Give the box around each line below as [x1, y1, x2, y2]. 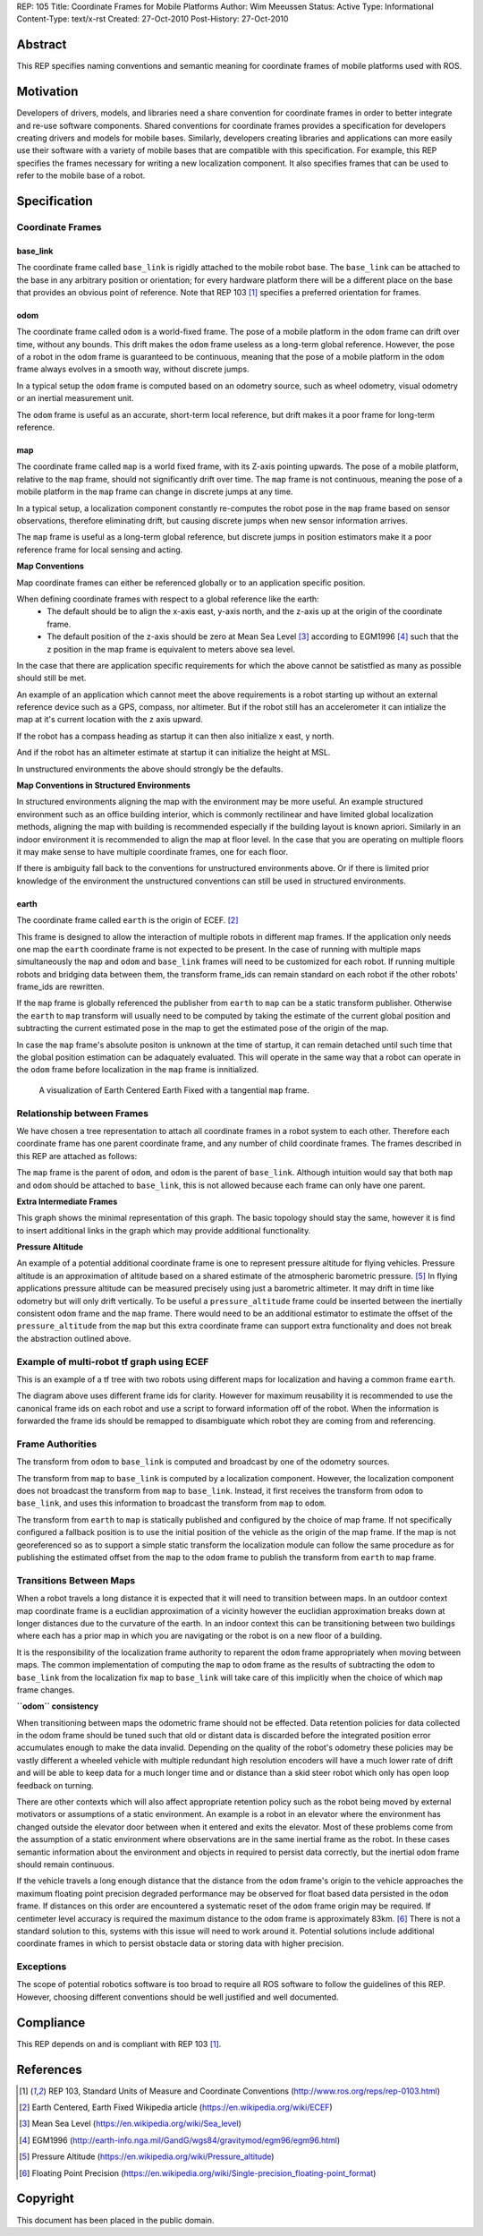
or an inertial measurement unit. [16, 393, 134, 404]
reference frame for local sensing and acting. [16, 544, 183, 555]
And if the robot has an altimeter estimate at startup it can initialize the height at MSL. [16, 747, 331, 758]
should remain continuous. [16, 1858, 115, 1870]
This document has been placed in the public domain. [16, 2215, 215, 2225]
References [16, 2061, 82, 2077]
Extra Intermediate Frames [16, 1196, 118, 1207]
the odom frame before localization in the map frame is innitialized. [16, 1064, 259, 1075]
